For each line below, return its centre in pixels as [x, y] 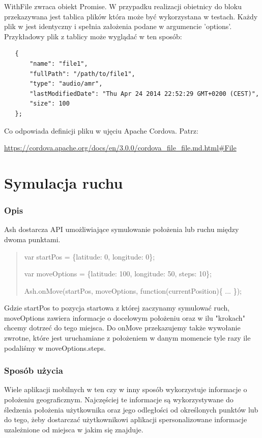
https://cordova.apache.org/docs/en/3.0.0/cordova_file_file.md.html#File [120, 148]
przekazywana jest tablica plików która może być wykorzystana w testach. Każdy [131, 16]
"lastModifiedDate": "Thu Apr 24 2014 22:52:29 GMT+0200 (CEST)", [144, 94]
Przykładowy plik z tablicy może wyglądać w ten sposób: [93, 36]
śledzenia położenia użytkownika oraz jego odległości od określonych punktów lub [131, 409]
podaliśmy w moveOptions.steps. [55, 347]
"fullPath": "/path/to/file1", [82, 74]
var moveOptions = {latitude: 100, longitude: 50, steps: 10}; [118, 274]
